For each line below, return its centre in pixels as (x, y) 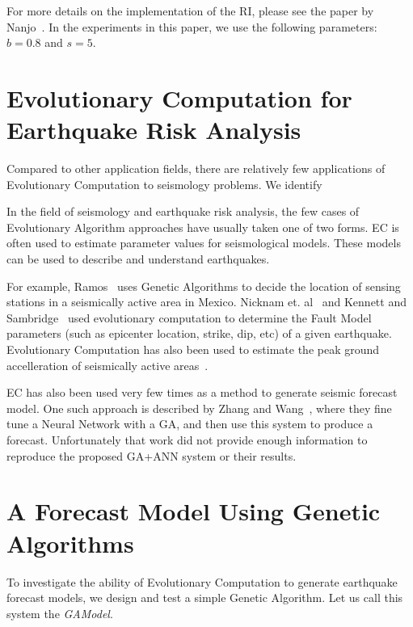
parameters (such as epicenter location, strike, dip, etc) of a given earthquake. (199, 333)
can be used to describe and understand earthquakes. (138, 259)
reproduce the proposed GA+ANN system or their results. (152, 455)
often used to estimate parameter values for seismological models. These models (204, 243)
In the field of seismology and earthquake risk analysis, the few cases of (183, 211)
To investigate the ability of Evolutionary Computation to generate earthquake (202, 581)
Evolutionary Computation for (179, 97)
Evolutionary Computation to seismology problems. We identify (164, 184)
